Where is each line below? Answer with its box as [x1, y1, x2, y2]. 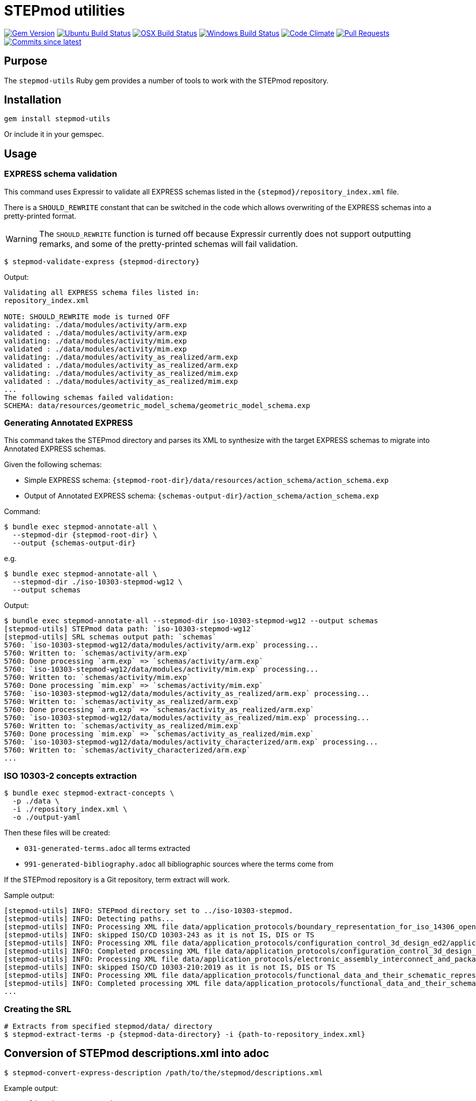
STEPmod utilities [4, 2, 125, 19]
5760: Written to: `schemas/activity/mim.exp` [4, 673, 191, 682]
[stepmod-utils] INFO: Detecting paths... [4, 915, 174, 923]
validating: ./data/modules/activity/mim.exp [4, 336, 187, 345]
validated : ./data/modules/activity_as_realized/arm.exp [4, 361, 238, 369]
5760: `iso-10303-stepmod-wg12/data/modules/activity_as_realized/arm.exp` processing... [4, 689, 370, 698]
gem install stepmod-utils [4, 115, 110, 123]
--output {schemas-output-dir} [12, 539, 136, 547]
